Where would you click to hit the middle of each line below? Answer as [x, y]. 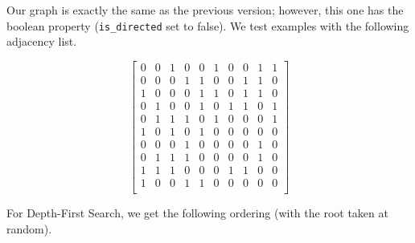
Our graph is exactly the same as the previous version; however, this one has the [205, 10]
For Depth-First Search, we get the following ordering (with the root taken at [197, 213]
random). [29, 228]
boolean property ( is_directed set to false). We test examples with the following [208, 25]
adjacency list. [42, 41]
